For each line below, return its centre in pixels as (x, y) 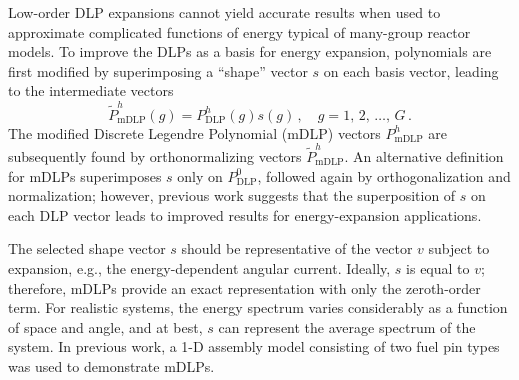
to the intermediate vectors (91, 90)
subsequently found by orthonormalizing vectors (155, 156)
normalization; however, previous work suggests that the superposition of (232, 195)
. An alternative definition (424, 156)
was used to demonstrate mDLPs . (111, 365)
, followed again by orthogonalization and (384, 175)
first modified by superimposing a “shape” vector (158, 70)
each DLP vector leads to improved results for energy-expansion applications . (245, 214)
